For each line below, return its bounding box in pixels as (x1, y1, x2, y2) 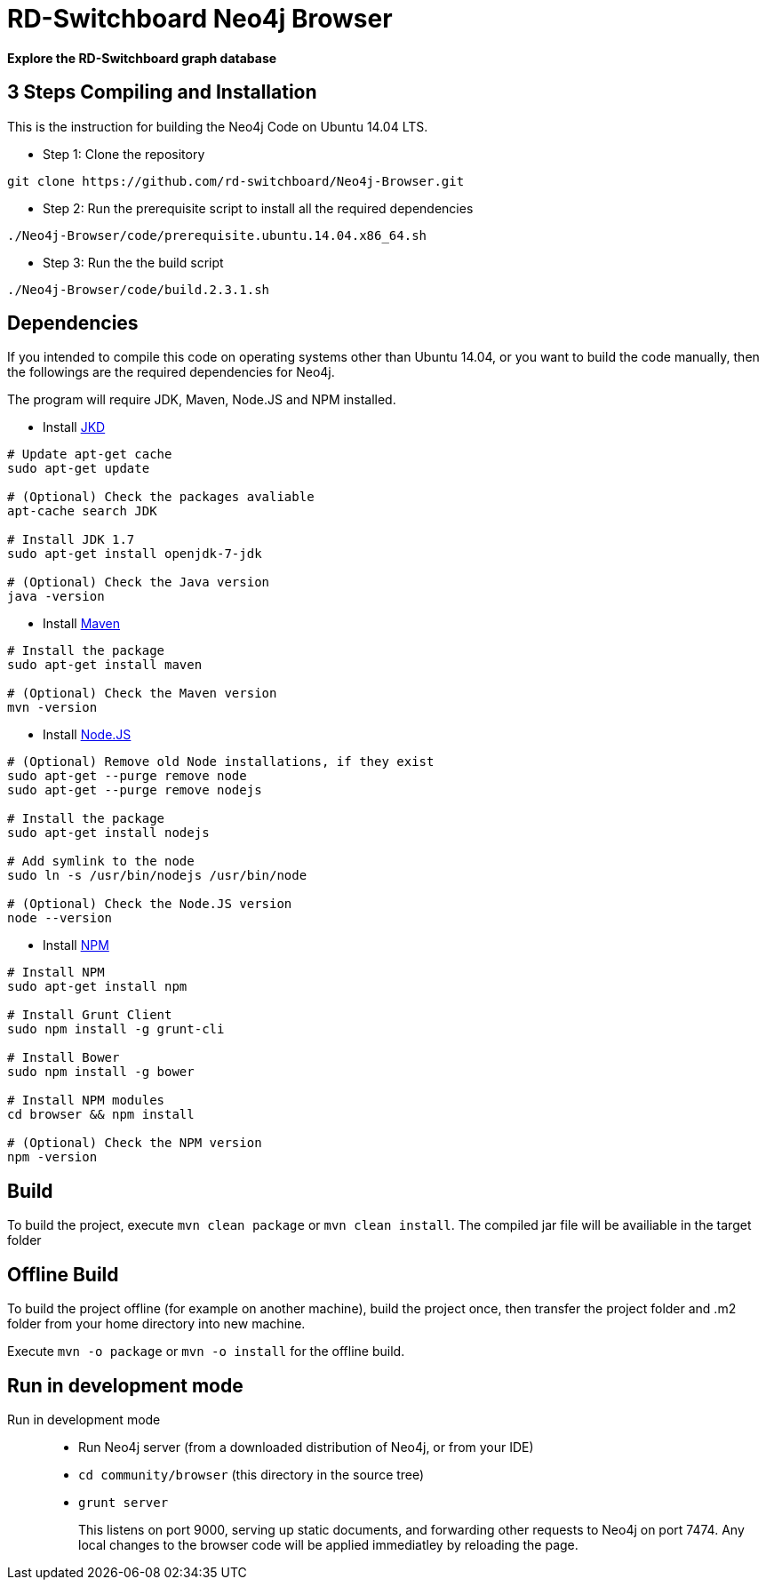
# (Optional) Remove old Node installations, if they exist (7, 754, 435, 770)
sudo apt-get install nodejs (7, 825, 210, 841)
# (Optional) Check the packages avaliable (7, 490, 315, 505)
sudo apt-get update (7, 461, 150, 476)
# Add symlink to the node (7, 854, 195, 869)
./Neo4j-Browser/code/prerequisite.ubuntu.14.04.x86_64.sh (7, 227, 427, 243)
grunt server (78, 1495, 169, 1510)
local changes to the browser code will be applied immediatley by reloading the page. (78, 1536, 578, 1552)
